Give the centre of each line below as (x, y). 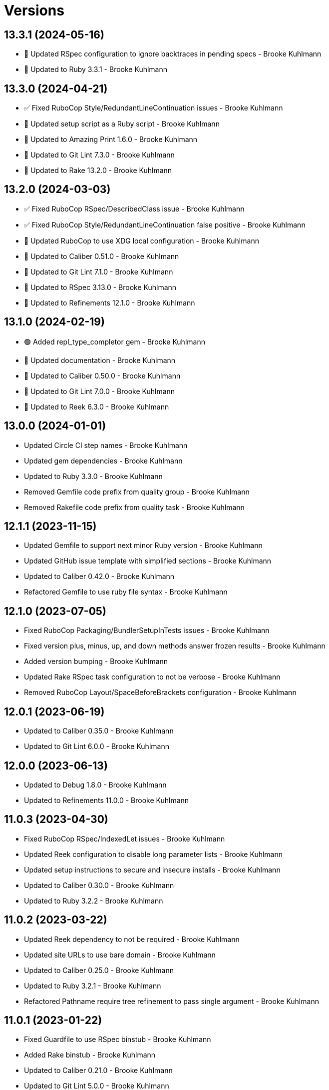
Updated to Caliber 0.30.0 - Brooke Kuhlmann (99, 885)
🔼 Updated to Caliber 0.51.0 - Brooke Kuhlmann (102, 256)
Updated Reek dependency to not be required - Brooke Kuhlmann (132, 939)
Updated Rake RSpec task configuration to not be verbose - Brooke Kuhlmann (152, 677)
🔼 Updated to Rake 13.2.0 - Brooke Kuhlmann (98, 170)
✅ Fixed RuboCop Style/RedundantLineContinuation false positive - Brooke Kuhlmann (165, 224)
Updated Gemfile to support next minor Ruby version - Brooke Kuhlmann (143, 545)
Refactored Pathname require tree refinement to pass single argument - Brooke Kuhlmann (171, 1001)
